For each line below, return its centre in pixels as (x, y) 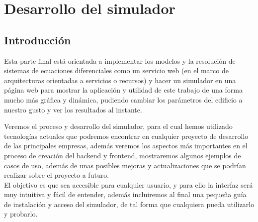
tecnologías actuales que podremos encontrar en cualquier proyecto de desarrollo (126, 136)
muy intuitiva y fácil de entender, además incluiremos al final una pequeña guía (125, 194)
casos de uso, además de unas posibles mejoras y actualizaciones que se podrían (125, 165)
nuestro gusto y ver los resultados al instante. (73, 109)
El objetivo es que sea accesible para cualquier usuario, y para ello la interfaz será (129, 184)
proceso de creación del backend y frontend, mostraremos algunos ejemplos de (123, 155)
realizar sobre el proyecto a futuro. (57, 175)
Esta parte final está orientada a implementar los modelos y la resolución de (120, 60)
